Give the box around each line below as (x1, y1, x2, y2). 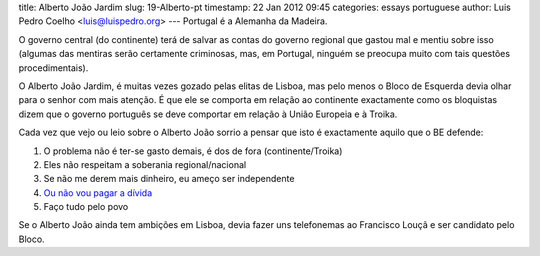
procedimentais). (18, 61, 89, 74)
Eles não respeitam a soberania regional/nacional (43, 158, 247, 170)
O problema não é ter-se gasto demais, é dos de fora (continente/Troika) (43, 145, 343, 157)
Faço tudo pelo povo (43, 201, 129, 213)
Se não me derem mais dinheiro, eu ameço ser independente (43, 173, 295, 185)
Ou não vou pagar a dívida (43, 186, 153, 199)
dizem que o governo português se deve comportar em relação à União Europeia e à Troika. (18, 108, 398, 120)
